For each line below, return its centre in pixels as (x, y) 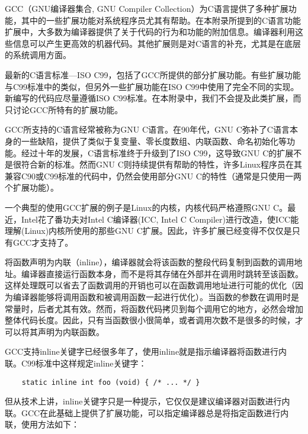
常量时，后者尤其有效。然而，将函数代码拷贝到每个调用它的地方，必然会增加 (154, 308)
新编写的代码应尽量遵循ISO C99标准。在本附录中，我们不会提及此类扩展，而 (153, 98)
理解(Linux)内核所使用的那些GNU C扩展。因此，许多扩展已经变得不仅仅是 (148, 231)
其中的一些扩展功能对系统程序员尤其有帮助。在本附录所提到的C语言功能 (161, 20)
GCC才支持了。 (43, 242)
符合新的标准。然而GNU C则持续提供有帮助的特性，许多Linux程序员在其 (161, 164)
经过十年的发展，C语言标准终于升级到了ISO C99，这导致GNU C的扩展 (157, 152)
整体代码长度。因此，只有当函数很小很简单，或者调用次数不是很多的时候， (150, 320)
